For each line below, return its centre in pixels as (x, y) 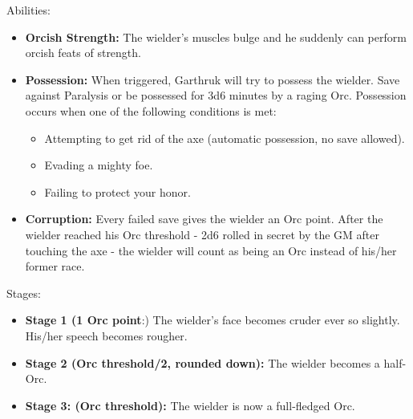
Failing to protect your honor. (117, 191)
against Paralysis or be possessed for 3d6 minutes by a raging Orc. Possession (216, 95)
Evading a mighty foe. (99, 165)
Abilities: (28, 10)
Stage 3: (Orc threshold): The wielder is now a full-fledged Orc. (190, 405)
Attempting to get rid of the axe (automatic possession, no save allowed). (225, 138)
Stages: (24, 293)
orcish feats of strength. (83, 53)
